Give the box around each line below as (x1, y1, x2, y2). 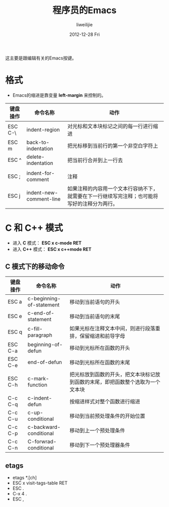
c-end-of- (27, 309, 54, 316)
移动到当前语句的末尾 (69, 313, 120, 320)
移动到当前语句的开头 (69, 298, 120, 305)
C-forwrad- (27, 438, 57, 445)
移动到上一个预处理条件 (69, 427, 125, 434)
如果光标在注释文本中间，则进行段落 (69, 325, 155, 332)
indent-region (26, 126, 60, 133)
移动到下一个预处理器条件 (69, 441, 130, 449)
